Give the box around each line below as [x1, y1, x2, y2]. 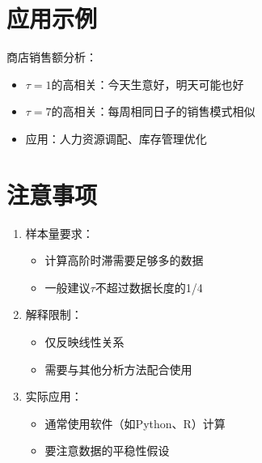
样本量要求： [25, 224, 94, 241]
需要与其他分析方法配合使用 [44, 360, 192, 377]
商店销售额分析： [6, 49, 97, 66]
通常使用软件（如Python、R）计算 [44, 414, 226, 431]
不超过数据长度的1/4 [95, 278, 203, 295]
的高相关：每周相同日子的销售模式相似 [51, 103, 256, 120]
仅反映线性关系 [44, 333, 125, 350]
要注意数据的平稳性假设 [44, 442, 170, 459]
